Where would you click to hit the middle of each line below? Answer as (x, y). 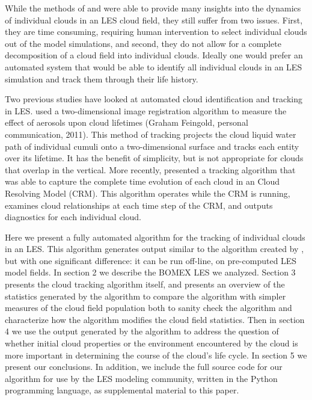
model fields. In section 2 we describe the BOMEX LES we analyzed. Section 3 (150, 272)
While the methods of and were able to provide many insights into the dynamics (153, 8)
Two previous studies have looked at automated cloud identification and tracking (154, 99)
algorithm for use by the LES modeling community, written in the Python (141, 378)
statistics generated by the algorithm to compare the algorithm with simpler (145, 296)
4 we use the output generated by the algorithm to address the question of (142, 331)
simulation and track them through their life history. (102, 78)
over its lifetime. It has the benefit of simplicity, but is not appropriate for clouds (154, 158)
